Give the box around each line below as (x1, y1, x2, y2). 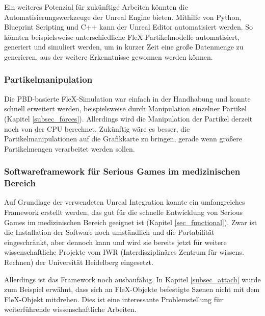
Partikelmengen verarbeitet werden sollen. (4, 143, 135, 154)
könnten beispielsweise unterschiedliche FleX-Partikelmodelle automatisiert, (4, 31, 240, 42)
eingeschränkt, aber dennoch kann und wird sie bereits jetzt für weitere (4, 236, 227, 247)
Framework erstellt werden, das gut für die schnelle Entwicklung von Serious (4, 207, 243, 217)
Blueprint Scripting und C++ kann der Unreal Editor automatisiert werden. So (4, 21, 253, 32)
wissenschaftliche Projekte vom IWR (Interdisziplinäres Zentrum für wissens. (4, 247, 244, 257)
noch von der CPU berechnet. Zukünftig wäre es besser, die (4, 123, 190, 134)
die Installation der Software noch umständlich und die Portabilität (4, 227, 215, 237)
